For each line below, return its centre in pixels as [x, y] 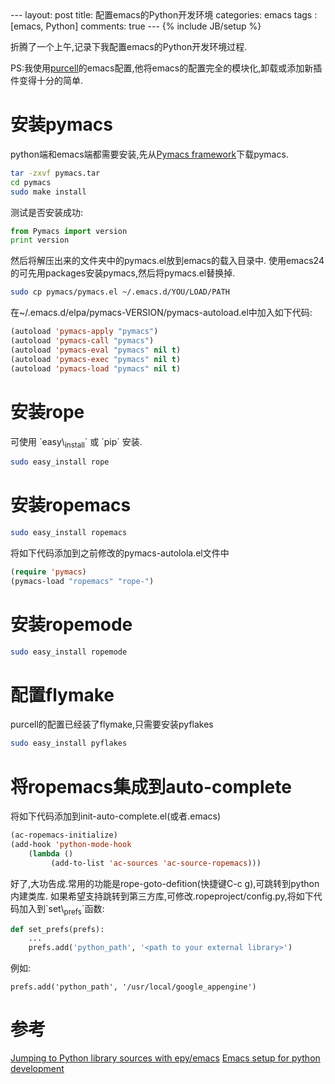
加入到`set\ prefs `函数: [61, 909]
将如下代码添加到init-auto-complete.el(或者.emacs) [116, 816]
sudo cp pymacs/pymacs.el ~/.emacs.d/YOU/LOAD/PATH [120, 292]
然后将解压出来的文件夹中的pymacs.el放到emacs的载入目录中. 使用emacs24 [167, 261]
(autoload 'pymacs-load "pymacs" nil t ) [96, 368]
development [37, 1069]
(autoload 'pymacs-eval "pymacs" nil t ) [96, 350]
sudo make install [48, 192]
